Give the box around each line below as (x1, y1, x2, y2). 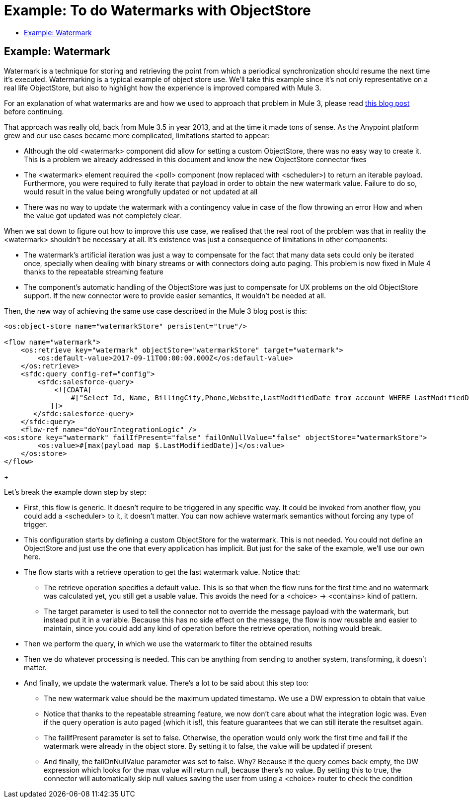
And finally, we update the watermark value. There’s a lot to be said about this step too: (24, 678, 309, 687)
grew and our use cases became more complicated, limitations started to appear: (4, 131, 270, 140)
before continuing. (4, 107, 64, 116)
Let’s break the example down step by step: (4, 487, 147, 496)
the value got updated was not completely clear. (24, 211, 181, 220)
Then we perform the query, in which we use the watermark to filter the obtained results (24, 639, 313, 648)
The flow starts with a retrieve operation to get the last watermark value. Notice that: (24, 567, 300, 576)
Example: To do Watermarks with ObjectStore (4, 2, 311, 19)
